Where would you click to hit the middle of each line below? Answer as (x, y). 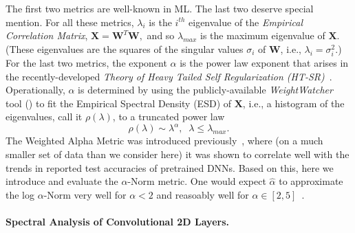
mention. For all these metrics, (70, 22)
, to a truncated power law (169, 116)
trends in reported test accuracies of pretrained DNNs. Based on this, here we (170, 167)
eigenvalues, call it (44, 116)
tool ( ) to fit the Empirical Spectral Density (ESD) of (119, 103)
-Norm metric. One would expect (197, 181)
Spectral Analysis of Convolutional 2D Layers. (117, 221)
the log (20, 194)
